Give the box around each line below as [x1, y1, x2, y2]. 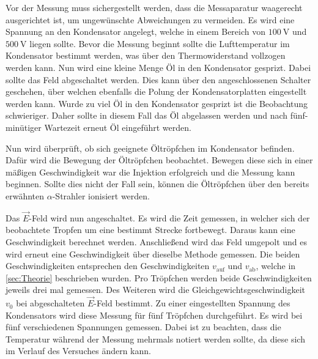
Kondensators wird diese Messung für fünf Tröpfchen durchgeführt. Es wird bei [6, 308, 303, 321]
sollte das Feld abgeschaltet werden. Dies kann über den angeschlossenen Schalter [6, 73, 311, 86]
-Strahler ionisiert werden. [52, 189, 150, 202]
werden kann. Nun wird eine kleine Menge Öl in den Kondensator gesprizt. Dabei [6, 61, 311, 73]
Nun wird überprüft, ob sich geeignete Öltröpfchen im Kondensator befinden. [6, 141, 295, 154]
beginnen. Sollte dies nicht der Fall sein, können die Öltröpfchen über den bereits [6, 177, 309, 190]
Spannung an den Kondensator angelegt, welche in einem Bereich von [6, 25, 266, 38]
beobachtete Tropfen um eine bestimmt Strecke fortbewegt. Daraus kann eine [6, 223, 295, 236]
